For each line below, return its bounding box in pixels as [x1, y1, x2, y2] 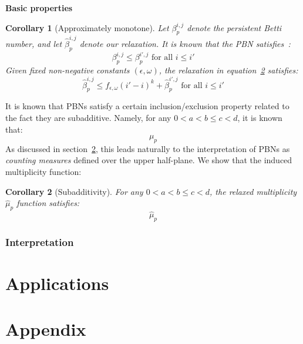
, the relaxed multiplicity [210, 185, 297, 197]
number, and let [5, 38, 62, 50]
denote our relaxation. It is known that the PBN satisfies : [79, 38, 291, 50]
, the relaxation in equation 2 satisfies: [159, 64, 298, 76]
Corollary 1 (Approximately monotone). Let [5, 21, 169, 33]
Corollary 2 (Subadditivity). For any [5, 185, 143, 197]
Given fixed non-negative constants [5, 64, 130, 76]
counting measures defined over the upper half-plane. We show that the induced [5, 154, 292, 166]
